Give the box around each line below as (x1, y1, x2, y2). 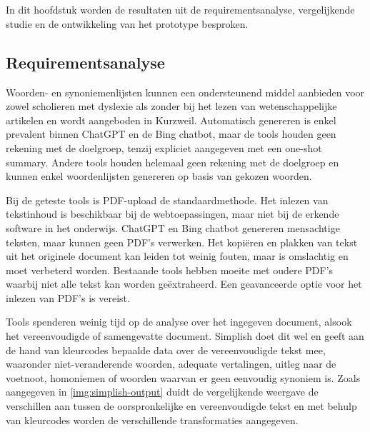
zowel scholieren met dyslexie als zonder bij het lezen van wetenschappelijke (6, 99, 337, 114)
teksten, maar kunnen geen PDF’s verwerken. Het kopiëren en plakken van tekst (6, 234, 358, 249)
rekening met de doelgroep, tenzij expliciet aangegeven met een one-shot (6, 140, 322, 155)
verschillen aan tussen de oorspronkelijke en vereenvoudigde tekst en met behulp (6, 398, 357, 413)
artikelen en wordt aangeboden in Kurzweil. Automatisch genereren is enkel (6, 112, 336, 127)
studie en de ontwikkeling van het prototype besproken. (6, 16, 249, 31)
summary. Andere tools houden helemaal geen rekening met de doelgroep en (6, 154, 339, 169)
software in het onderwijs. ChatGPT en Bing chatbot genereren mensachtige (6, 220, 340, 235)
